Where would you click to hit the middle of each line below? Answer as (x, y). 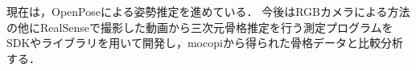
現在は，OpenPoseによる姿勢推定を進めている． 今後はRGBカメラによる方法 (208, 11)
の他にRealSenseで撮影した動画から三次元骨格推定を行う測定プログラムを (200, 27)
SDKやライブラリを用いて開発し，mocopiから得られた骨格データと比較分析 (205, 43)
